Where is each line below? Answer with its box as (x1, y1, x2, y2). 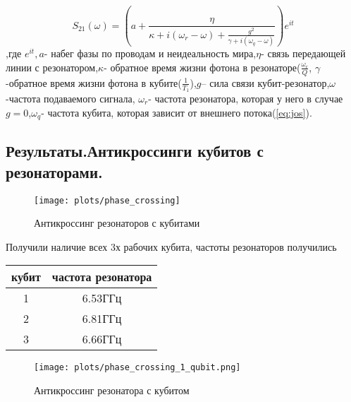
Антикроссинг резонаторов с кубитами (34, 215, 200, 230)
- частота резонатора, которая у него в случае (148, 90, 343, 105)
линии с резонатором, (6, 59, 99, 74)
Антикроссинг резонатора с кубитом (34, 383, 190, 398)
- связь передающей (261, 46, 346, 61)
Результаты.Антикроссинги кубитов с (6, 140, 264, 162)
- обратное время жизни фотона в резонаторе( (104, 59, 301, 74)
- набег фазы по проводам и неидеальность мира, (44, 46, 257, 61)
